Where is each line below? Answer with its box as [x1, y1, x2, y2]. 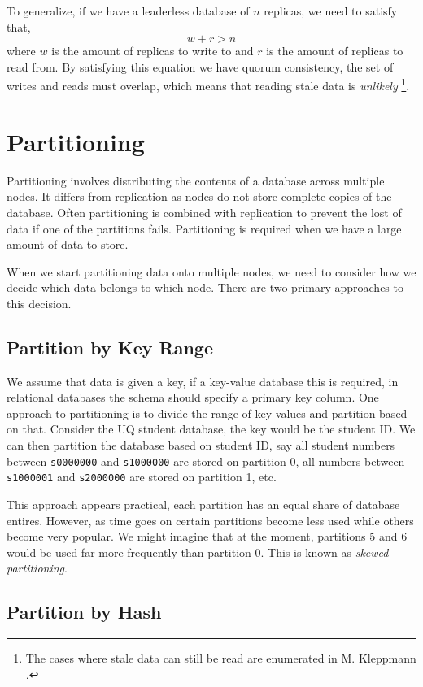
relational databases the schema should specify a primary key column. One [7, 389, 379, 406]
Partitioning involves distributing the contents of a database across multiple [7, 172, 385, 189]
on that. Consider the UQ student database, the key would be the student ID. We [7, 420, 416, 437]
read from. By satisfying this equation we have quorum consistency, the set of [7, 58, 394, 75]
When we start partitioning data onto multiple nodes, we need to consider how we [7, 263, 416, 280]
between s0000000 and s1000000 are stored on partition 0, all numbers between [7, 452, 405, 469]
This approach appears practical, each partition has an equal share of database [7, 495, 400, 512]
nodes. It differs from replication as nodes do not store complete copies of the [7, 188, 392, 205]
